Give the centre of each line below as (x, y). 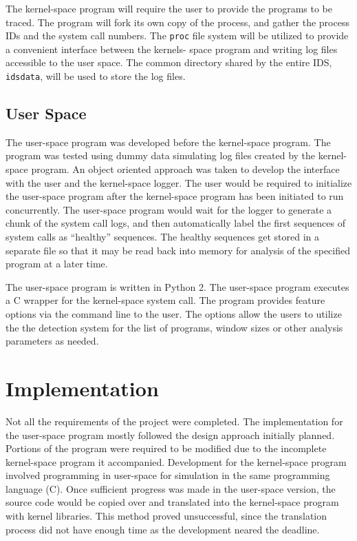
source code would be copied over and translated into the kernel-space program (172, 502)
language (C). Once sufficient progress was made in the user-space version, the (171, 488)
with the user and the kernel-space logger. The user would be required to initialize (179, 182)
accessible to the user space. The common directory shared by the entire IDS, (169, 62)
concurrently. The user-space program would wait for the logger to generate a (169, 209)
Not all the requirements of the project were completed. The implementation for (174, 421)
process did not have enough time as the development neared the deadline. (163, 529)
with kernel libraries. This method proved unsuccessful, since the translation (166, 516)
